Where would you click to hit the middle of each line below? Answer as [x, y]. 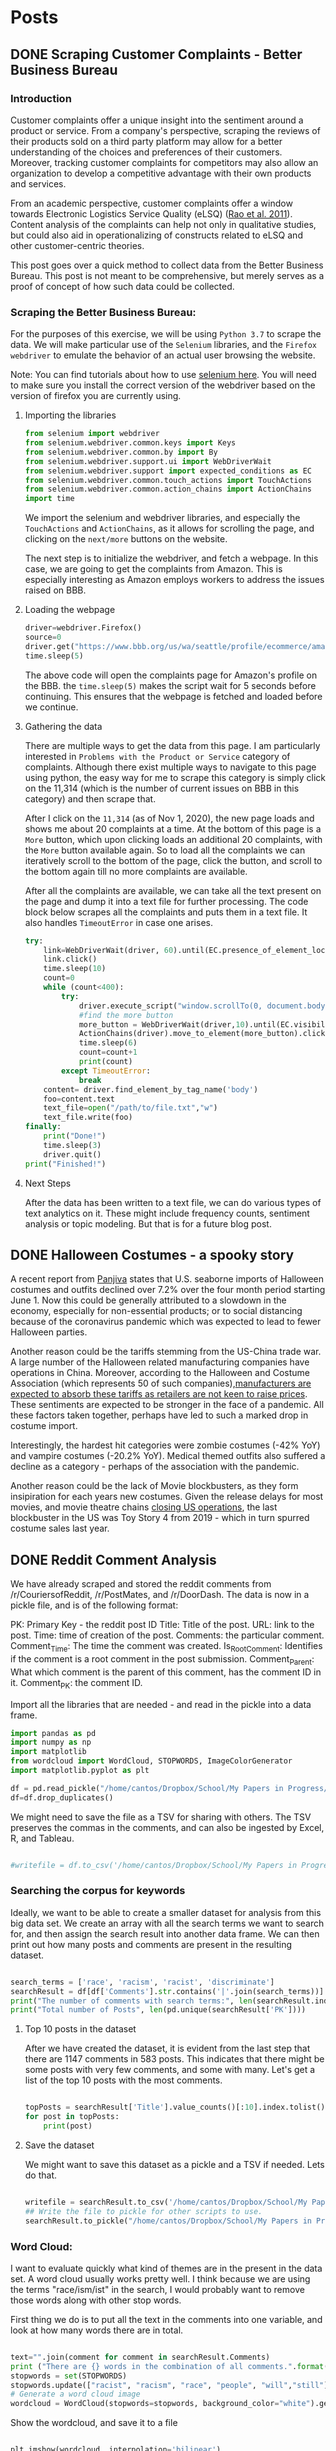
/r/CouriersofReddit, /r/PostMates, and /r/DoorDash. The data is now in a [160, 1595]
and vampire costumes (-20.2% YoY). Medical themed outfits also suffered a [168, 1456]
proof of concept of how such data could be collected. [122, 286]
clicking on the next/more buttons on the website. [126, 539]
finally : [43, 1127]
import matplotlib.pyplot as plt [80, 1771]
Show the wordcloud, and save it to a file [94, 2423]
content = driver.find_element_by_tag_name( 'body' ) [151, 1089]
